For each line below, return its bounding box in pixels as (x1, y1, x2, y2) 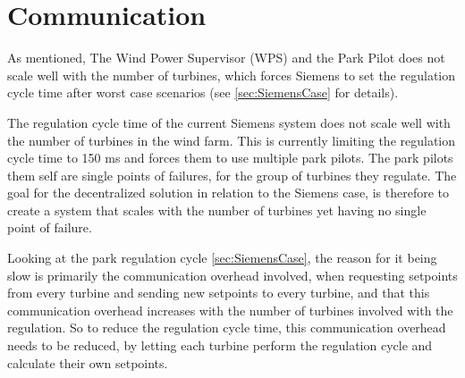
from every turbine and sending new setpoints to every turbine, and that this (7, 283, 430, 302)
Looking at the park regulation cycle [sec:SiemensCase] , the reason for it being (7, 248, 437, 267)
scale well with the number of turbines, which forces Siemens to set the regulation (7, 65, 456, 84)
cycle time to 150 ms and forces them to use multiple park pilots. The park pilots (7, 148, 453, 167)
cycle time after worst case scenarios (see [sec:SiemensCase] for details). (7, 83, 399, 102)
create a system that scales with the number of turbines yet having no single (7, 200, 427, 219)
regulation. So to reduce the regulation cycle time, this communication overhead (7, 318, 446, 337)
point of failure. (7, 218, 92, 237)
